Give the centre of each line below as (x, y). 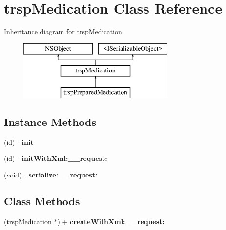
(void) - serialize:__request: (51, 175)
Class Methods (42, 201)
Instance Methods (50, 122)
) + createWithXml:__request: (111, 221)
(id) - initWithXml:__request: (56, 158)
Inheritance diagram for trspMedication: (64, 31)
